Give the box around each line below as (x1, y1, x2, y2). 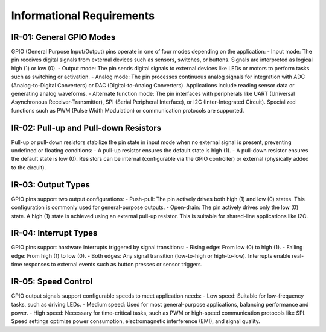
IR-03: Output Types (11, 180, 90, 190)
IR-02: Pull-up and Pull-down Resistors (11, 122, 162, 133)
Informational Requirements (11, 9, 155, 22)
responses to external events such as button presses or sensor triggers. (23, 261, 203, 268)
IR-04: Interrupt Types (11, 228, 98, 238)
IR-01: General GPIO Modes (11, 32, 116, 42)
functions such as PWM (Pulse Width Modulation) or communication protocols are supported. (11, 107, 245, 114)
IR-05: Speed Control (11, 277, 93, 287)
